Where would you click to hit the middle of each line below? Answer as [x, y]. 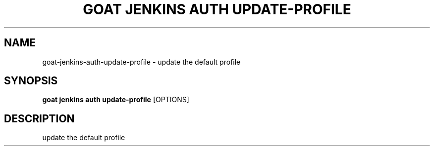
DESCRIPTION [39, 118]
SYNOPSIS [31, 81]
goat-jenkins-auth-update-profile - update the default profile [141, 62]
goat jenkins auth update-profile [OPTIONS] [116, 100]
